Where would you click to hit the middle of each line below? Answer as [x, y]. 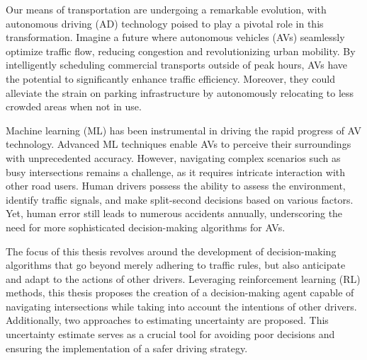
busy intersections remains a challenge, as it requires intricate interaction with [176, 172]
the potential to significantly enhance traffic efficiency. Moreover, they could [170, 78]
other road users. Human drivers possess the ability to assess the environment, [176, 186]
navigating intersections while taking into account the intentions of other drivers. [181, 306]
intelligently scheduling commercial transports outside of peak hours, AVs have [177, 65]
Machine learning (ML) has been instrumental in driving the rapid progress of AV [184, 130]
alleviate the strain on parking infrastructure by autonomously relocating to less [180, 92]
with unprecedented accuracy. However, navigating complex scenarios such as [173, 157]
